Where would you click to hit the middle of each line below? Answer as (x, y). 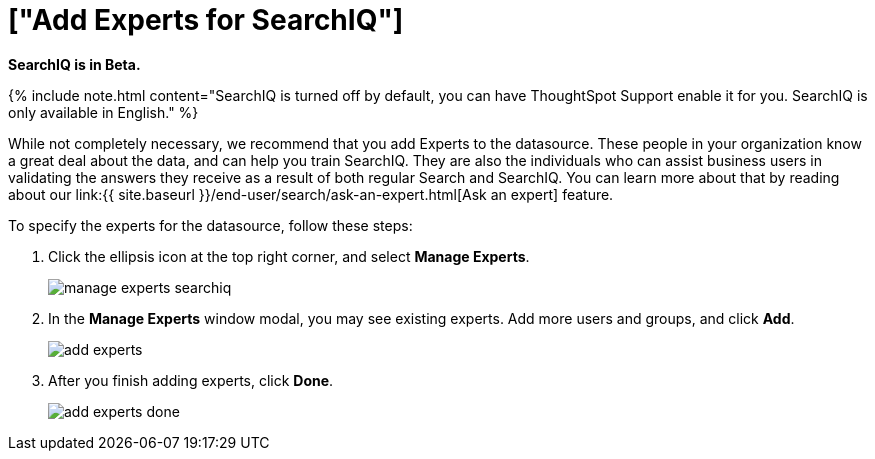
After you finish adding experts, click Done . (191, 380)
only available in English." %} (103, 112)
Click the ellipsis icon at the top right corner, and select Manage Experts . (289, 256)
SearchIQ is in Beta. (74, 64)
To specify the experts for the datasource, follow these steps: (210, 225)
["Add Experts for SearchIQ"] (206, 20)
